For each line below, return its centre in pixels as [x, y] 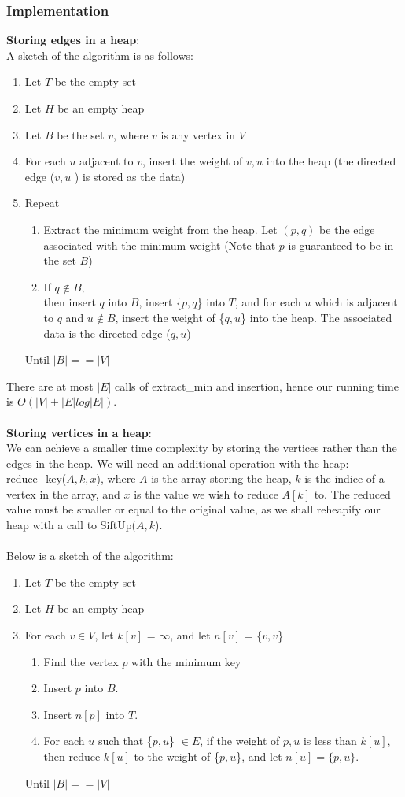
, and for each [268, 302]
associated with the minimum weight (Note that [160, 245]
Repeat [42, 203]
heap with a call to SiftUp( [71, 525]
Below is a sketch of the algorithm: [90, 556]
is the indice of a [344, 478]
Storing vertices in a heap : [79, 432]
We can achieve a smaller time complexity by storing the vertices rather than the [202, 448]
